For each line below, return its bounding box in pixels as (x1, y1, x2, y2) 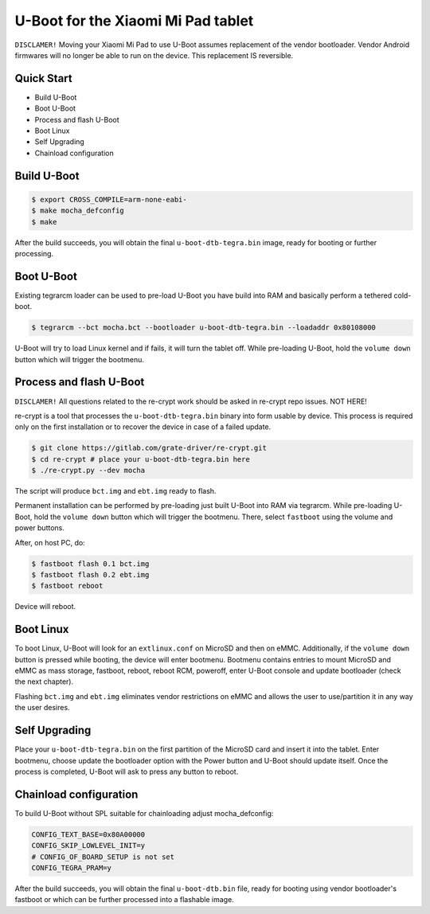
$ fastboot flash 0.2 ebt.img (31, 570, 150, 579)
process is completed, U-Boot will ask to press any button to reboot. (14, 767, 239, 776)
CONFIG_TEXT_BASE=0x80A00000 (31, 830, 146, 839)
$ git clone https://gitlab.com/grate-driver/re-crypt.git (31, 443, 267, 453)
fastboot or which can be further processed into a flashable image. (14, 895, 234, 904)
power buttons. (14, 523, 65, 533)
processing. (14, 248, 54, 258)
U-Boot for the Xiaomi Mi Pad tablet (14, 12, 254, 29)
